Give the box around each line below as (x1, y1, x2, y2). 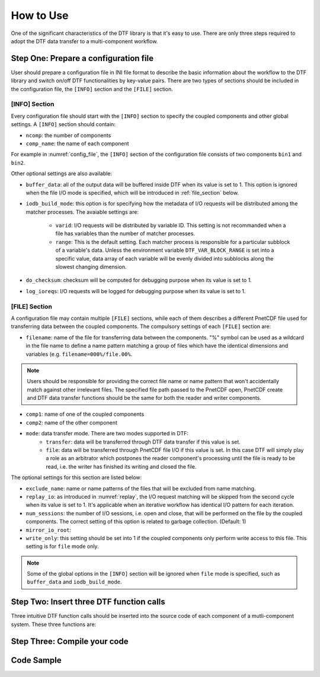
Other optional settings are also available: (11, 170, 113, 177)
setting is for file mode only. (25, 543, 99, 550)
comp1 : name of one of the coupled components (25, 410, 145, 418)
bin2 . (11, 159, 25, 166)
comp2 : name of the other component (25, 419, 118, 426)
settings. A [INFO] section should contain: (11, 121, 116, 128)
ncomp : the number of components (25, 131, 111, 139)
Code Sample (11, 655, 62, 665)
